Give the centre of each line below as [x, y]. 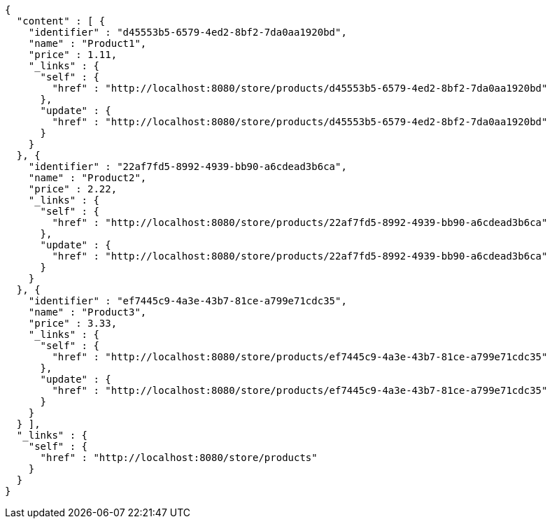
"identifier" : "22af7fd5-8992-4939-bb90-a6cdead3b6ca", [187, 167]
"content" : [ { [61, 21]
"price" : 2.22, [73, 189]
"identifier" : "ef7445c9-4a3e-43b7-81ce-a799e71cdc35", [187, 301]
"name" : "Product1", [87, 43]
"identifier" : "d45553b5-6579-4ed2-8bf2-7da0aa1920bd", [187, 32]
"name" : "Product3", [87, 312]
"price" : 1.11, [73, 55]
